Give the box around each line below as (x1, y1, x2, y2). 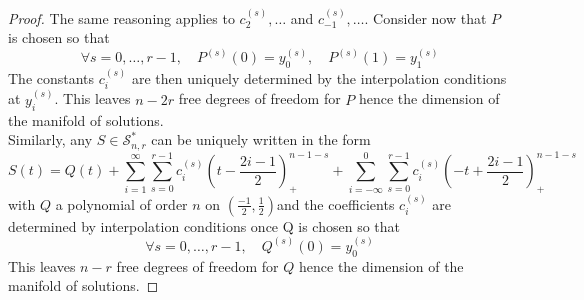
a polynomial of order (55, 193, 188, 214)
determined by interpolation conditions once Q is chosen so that (8, 215, 400, 236)
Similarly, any (8, 129, 93, 150)
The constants (8, 68, 95, 89)
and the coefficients (276, 193, 395, 214)
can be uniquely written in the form (151, 129, 371, 150)
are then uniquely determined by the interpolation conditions (131, 68, 507, 89)
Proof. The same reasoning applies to (8, 7, 235, 28)
